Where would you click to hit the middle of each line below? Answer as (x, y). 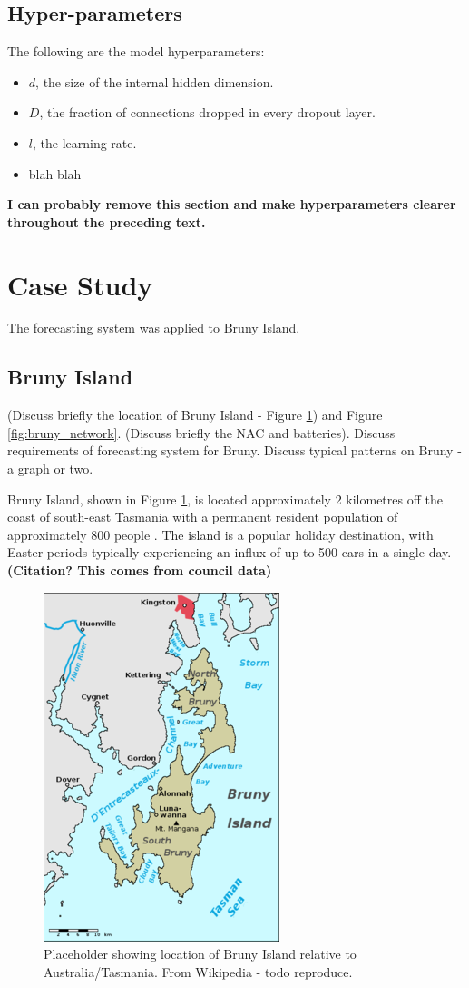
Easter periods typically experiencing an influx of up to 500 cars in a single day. (230, 552)
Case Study (80, 284)
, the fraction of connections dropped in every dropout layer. (207, 112)
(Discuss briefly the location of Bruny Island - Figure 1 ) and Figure (195, 415)
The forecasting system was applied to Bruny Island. (154, 328)
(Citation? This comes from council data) (140, 570)
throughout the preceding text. (107, 221)
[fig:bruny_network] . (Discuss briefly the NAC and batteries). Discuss (201, 432)
